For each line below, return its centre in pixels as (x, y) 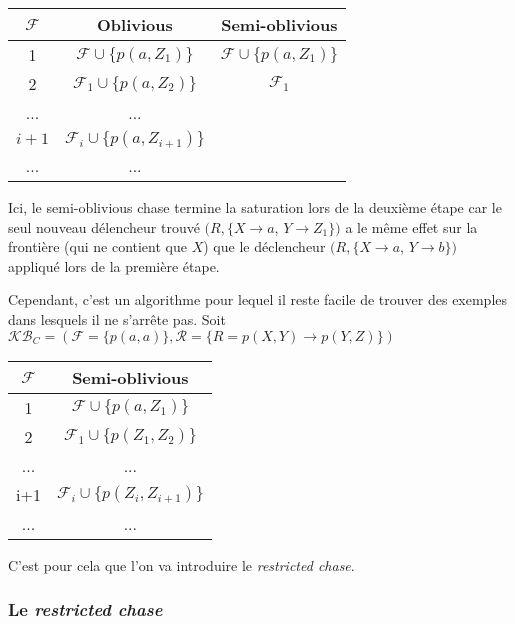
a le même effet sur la (411, 226)
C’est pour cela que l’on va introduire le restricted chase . (181, 564)
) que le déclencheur (264, 246)
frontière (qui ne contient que (97, 246)
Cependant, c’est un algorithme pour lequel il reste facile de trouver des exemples (258, 299)
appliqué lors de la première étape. (114, 265)
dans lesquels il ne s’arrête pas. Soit (117, 318)
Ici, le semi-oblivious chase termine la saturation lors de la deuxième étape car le (255, 207)
